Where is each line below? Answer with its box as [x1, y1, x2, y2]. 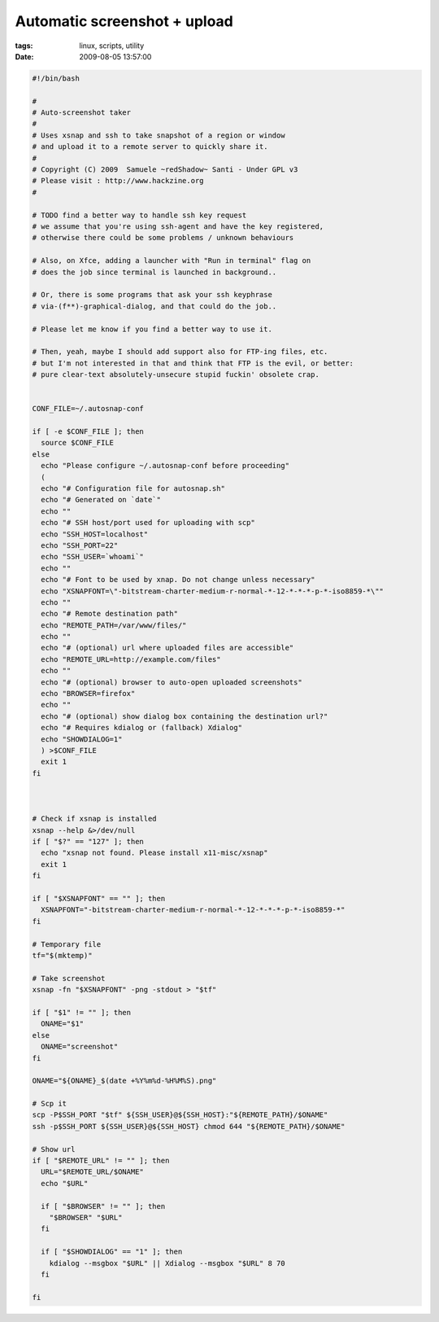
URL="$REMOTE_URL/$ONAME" [41, 1167, 144, 1176]
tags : [15, 41, 33, 50]
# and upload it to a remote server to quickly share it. [32, 142, 268, 151]
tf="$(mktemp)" [32, 951, 93, 960]
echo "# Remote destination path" [41, 609, 179, 619]
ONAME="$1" [41, 1019, 85, 1029]
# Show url [32, 1145, 76, 1153]
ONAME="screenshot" [41, 1042, 119, 1052]
